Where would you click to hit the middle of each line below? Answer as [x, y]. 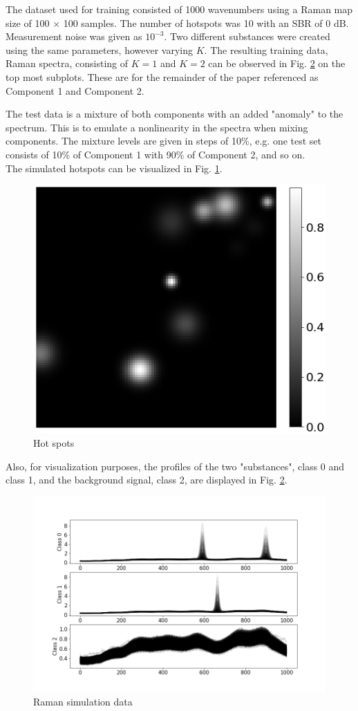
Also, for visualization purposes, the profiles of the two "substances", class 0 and [175, 466]
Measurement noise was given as [74, 36]
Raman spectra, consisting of [67, 63]
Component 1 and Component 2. [75, 90]
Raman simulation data [83, 702]
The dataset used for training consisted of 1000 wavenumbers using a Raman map [179, 9]
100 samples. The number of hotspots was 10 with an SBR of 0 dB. [206, 22]
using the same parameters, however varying [100, 49]
